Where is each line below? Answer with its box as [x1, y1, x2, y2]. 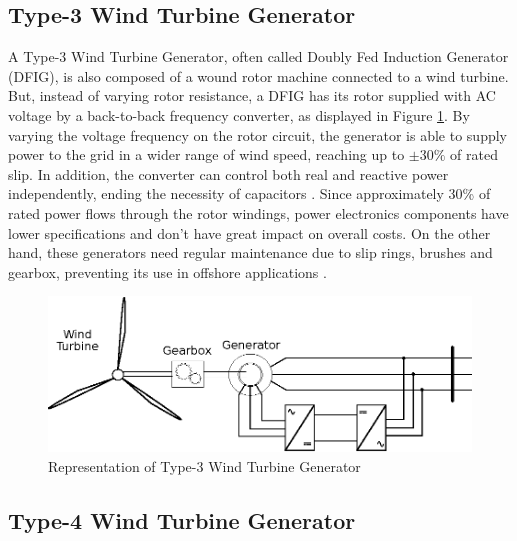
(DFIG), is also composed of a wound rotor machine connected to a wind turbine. [8, 65, 509, 86]
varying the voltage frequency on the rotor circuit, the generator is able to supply [8, 124, 507, 145]
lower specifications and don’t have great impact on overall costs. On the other [8, 222, 491, 243]
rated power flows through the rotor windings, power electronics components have [8, 202, 509, 223]
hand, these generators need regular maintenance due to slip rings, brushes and [8, 242, 493, 263]
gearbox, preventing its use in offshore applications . [8, 261, 327, 282]
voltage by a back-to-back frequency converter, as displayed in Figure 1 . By [8, 104, 470, 125]
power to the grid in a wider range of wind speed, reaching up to [8, 144, 405, 165]
